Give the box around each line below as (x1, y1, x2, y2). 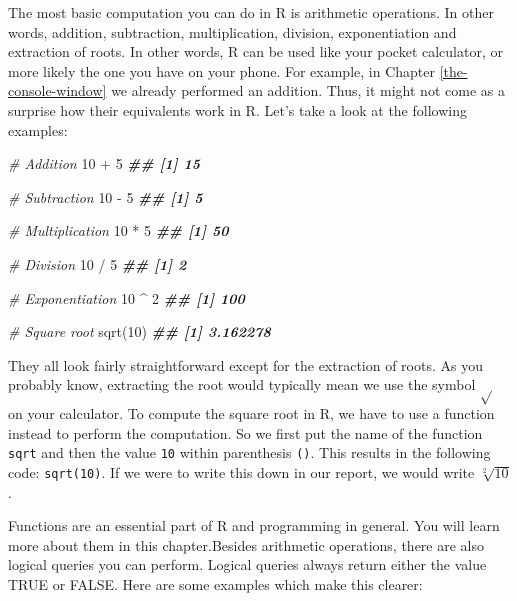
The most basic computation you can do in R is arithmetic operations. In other (8, 2, 494, 22)
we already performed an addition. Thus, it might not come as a (111, 80, 505, 101)
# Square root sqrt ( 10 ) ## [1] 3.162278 (8, 321, 271, 342)
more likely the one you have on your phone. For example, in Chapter (8, 60, 435, 81)
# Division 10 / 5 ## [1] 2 (8, 253, 187, 274)
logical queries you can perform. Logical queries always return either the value (8, 554, 487, 575)
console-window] (8, 80, 107, 101)
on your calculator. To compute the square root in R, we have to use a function (8, 403, 495, 424)
